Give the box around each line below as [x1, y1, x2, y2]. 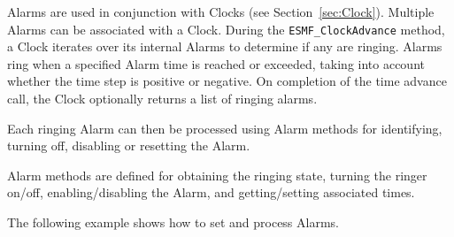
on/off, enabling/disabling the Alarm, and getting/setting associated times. [7, 183, 415, 202]
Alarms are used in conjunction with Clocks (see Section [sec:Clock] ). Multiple [7, 3, 435, 20]
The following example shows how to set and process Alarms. [7, 213, 339, 231]
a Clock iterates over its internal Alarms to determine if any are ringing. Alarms [7, 37, 442, 56]
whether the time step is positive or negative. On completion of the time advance [7, 72, 447, 90]
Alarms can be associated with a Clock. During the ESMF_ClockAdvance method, [7, 19, 445, 38]
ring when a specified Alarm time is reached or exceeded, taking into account [7, 54, 425, 73]
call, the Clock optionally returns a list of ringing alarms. [7, 89, 318, 108]
